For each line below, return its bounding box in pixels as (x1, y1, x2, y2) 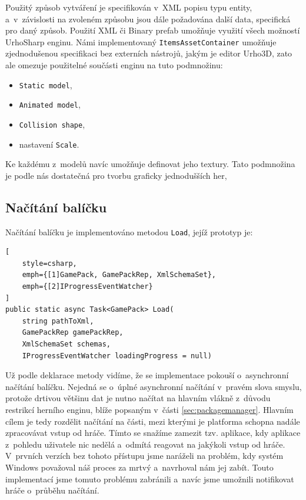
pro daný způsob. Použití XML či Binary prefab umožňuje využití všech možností (5, 24, 300, 36)
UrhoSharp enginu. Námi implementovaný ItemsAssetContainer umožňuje (5, 35, 277, 48)
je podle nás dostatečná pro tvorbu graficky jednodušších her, (5, 169, 227, 181)
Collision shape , (19, 118, 85, 130)
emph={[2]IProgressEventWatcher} (22, 282, 153, 291)
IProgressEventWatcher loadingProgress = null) (22, 351, 212, 360)
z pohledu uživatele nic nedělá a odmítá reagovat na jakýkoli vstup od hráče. (5, 438, 285, 450)
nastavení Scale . (19, 138, 79, 150)
